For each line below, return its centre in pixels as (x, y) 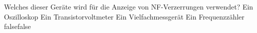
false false (17, 26)
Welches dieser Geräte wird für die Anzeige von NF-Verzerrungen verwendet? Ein (129, 6)
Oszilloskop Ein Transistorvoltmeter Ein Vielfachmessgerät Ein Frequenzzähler (124, 16)
